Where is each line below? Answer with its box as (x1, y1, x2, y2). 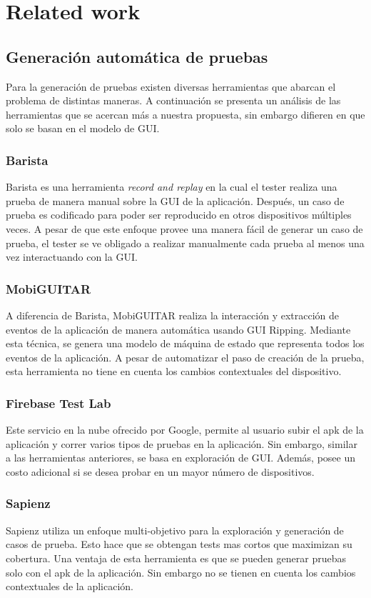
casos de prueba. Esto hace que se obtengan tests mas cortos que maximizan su (6, 537, 352, 552)
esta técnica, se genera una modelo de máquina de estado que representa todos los (6, 336, 365, 351)
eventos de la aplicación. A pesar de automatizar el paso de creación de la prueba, (6, 349, 365, 364)
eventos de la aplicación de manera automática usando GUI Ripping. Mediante (6, 322, 351, 337)
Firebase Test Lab (6, 394, 111, 412)
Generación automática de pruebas (6, 45, 268, 67)
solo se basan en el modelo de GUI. (6, 121, 160, 136)
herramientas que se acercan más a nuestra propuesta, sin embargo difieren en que (6, 106, 365, 121)
